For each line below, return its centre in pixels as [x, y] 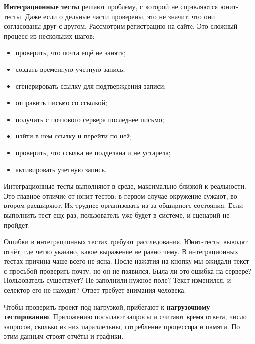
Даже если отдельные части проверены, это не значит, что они [120, 16]
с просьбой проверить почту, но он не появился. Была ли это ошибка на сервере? [128, 270]
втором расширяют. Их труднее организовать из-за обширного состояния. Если [124, 205]
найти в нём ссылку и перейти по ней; [74, 136]
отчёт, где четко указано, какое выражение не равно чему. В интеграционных [121, 251]
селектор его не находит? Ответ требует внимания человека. [95, 290]
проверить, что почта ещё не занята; [70, 52]
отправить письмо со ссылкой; [61, 103]
